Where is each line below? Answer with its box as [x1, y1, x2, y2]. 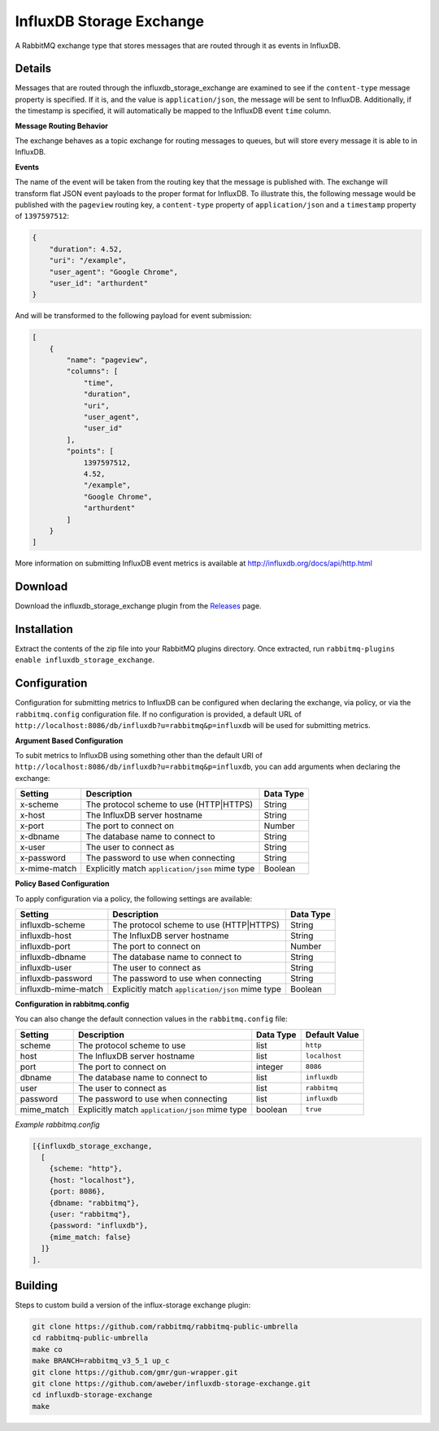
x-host [20, 809, 46, 821]
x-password [20, 853, 67, 864]
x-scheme [20, 799, 59, 810]
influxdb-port [20, 940, 71, 952]
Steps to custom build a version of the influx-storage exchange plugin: [15, 1300, 251, 1310]
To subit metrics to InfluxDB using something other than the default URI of [15, 750, 263, 760]
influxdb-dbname [20, 951, 87, 962]
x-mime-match [20, 863, 77, 875]
